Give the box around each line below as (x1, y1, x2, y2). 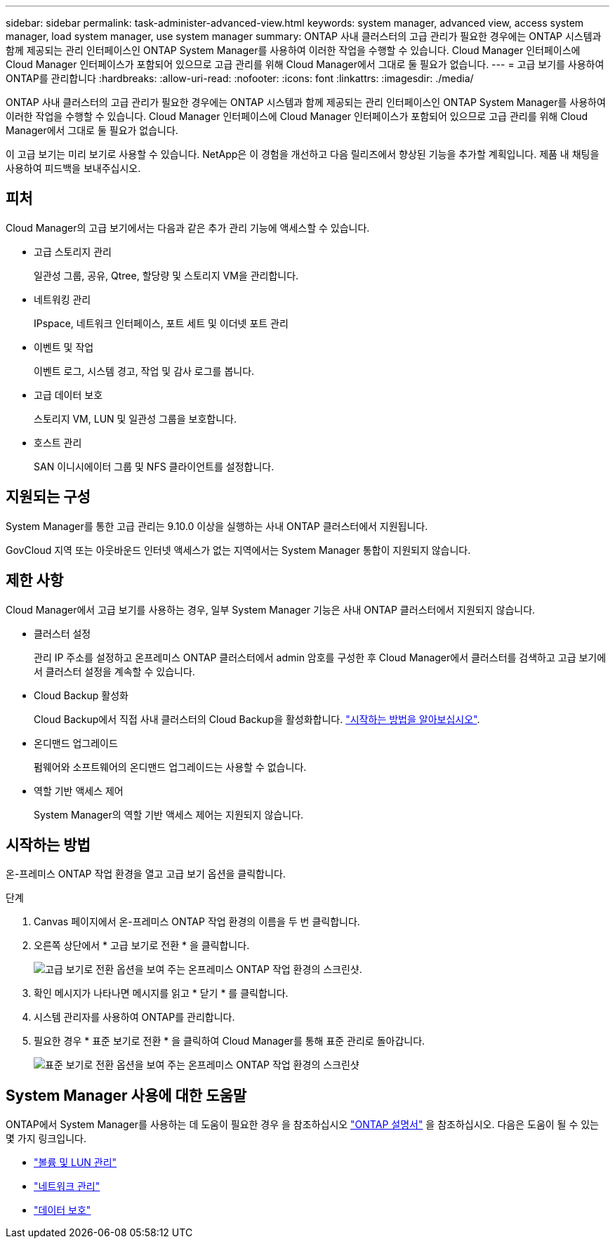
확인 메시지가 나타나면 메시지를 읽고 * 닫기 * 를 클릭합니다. (34, 987, 289, 1000)
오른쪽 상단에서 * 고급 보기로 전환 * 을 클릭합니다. (34, 939, 250, 952)
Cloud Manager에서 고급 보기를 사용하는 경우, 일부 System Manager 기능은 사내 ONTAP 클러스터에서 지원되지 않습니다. (6, 603, 536, 616)
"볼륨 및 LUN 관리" (34, 1156, 117, 1169)
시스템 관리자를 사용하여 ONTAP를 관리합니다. (34, 1011, 235, 1024)
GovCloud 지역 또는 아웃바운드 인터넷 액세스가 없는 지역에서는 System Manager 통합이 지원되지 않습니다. (6, 543, 471, 556)
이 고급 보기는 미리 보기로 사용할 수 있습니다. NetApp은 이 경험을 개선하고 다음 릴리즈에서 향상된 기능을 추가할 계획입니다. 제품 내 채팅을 (6, 148, 600, 160)
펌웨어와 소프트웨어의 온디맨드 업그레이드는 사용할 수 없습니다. (34, 760, 307, 773)
